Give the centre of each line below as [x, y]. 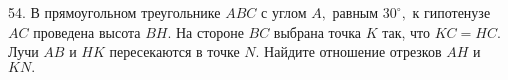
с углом [284, 12]
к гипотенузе [451, 12]
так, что [406, 31]
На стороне [210, 31]
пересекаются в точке [174, 51]
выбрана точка [317, 31]
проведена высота [87, 31]
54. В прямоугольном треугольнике [114, 12]
